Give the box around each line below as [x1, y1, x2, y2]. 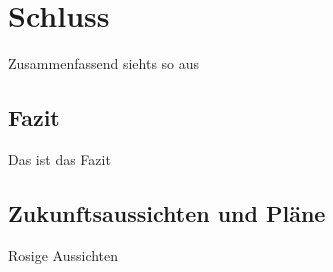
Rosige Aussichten [8, 244, 119, 265]
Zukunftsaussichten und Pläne [8, 197, 326, 228]
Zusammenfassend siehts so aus [8, 53, 200, 74]
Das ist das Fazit [8, 148, 111, 169]
